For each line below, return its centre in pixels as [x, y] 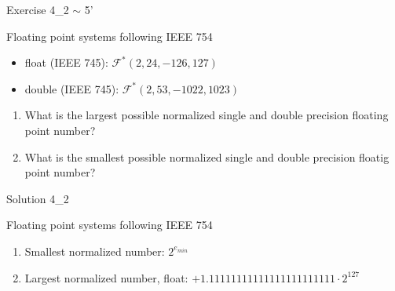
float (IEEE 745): [66, 62]
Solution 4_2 [38, 198]
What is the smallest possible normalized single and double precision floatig [207, 156]
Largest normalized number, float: [106, 277]
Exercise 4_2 [38, 9]
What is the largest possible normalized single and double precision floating [207, 115]
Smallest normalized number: [95, 251]
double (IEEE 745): [72, 88]
